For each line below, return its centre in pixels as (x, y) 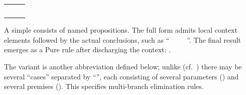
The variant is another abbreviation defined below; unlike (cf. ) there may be (123, 67)
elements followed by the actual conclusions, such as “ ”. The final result (122, 39)
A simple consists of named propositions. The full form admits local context (121, 30)
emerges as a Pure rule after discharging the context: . (87, 50)
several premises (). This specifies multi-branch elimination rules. (104, 86)
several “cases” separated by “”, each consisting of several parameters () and (121, 76)
